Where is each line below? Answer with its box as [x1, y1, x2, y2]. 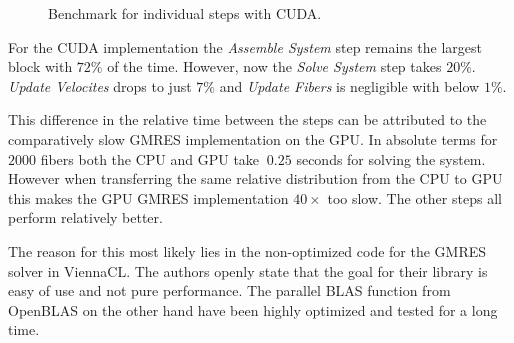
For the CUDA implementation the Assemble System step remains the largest [8, 36, 482, 57]
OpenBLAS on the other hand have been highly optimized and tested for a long [8, 299, 498, 320]
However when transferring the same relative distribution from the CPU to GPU [8, 168, 503, 189]
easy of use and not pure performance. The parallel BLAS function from [8, 280, 451, 301]
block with [8, 56, 73, 77]
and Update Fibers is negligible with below [219, 75, 480, 96]
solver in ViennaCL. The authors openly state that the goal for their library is [8, 260, 488, 281]
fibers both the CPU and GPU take [40, 148, 260, 169]
